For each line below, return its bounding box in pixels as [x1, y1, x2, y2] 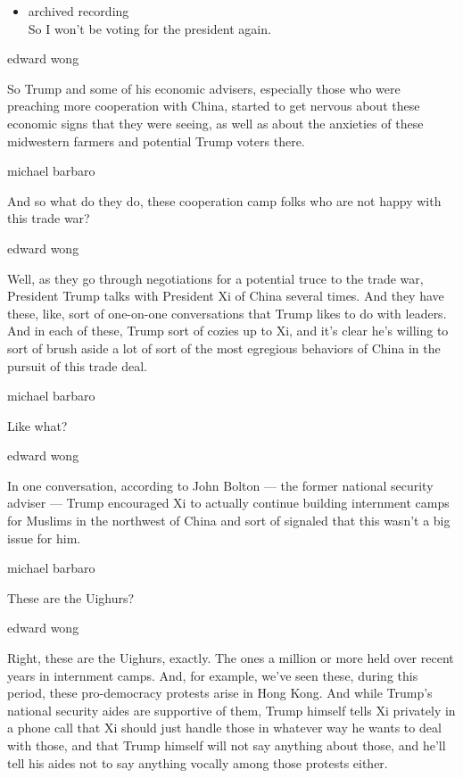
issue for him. [7, 528, 81, 547]
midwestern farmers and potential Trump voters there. [7, 131, 305, 150]
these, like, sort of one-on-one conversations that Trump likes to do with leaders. [7, 303, 447, 322]
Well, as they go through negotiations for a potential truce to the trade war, [7, 269, 424, 287]
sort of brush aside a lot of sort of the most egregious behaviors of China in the [7, 338, 441, 357]
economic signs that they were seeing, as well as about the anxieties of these [7, 113, 424, 132]
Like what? [7, 416, 68, 435]
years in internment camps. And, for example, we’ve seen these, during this [7, 666, 418, 684]
